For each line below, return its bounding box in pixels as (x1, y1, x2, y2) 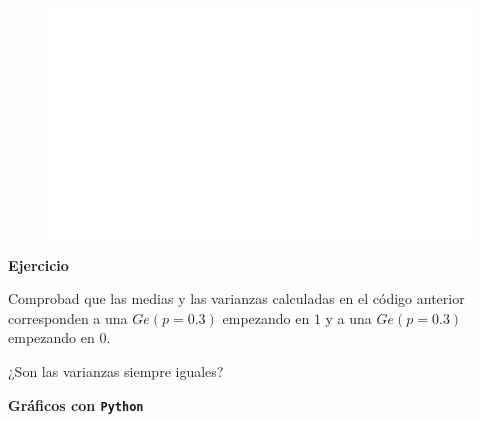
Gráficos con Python (8, 394, 144, 415)
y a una (325, 307, 372, 328)
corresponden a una (8, 307, 128, 328)
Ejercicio (8, 254, 69, 275)
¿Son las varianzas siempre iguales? (8, 360, 224, 381)
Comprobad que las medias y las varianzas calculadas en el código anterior (8, 288, 465, 309)
